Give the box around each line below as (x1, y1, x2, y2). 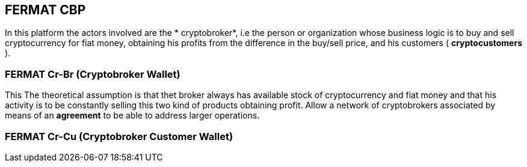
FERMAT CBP (5, 2, 86, 17)
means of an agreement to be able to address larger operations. (5, 110, 260, 121)
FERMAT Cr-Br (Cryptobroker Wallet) (5, 68, 180, 80)
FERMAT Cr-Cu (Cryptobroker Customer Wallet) (5, 130, 233, 142)
